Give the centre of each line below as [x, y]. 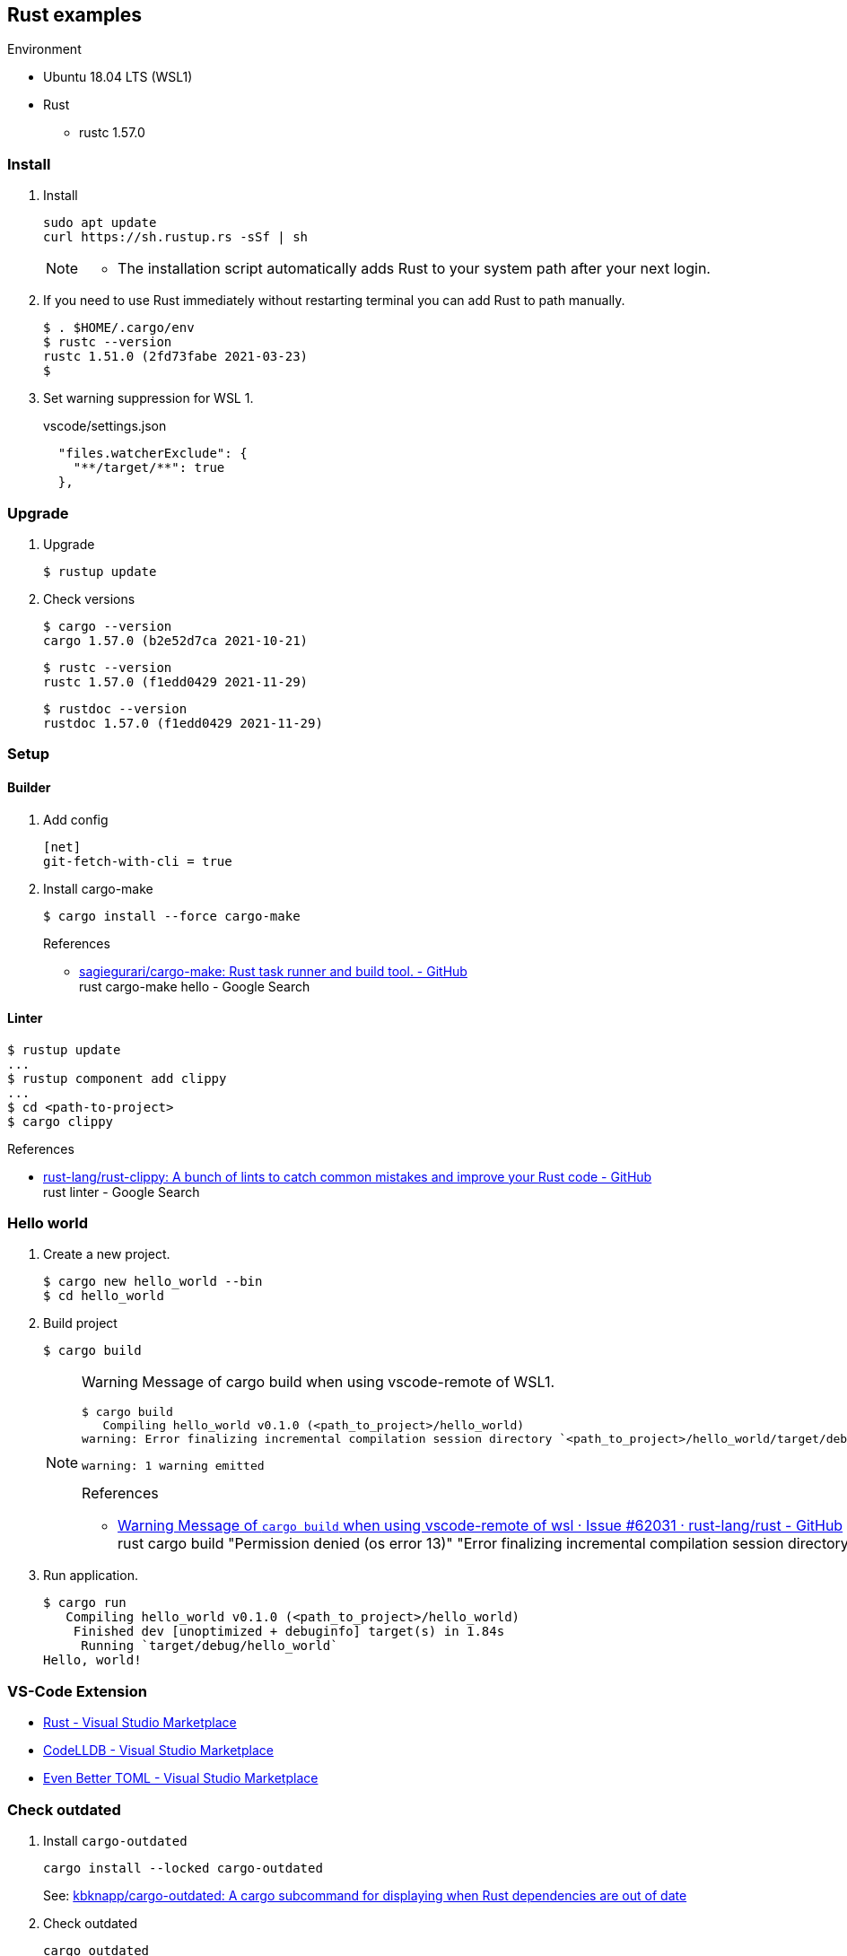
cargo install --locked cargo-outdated [183, 1868]
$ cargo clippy [61, 1121]
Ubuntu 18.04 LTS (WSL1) [118, 77]
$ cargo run [85, 1603]
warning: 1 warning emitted [173, 1466]
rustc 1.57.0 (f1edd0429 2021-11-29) [176, 681]
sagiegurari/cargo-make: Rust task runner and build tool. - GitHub [273, 971]
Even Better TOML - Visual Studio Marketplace [181, 1778]
